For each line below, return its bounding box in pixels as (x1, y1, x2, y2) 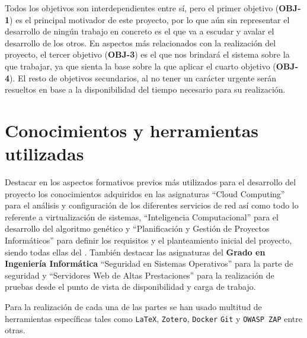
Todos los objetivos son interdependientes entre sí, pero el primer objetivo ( (5, 2, 279, 14)
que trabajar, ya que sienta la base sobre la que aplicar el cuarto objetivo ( (5, 59, 276, 72)
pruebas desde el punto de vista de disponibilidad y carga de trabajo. (5, 280, 256, 293)
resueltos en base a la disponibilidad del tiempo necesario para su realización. (5, 83, 286, 96)
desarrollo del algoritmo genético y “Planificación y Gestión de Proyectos (5, 222, 270, 235)
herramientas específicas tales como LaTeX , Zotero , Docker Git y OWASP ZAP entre (5, 312, 303, 324)
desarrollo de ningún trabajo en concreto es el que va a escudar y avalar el (5, 25, 274, 37)
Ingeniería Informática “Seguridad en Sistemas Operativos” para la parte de (5, 257, 293, 270)
